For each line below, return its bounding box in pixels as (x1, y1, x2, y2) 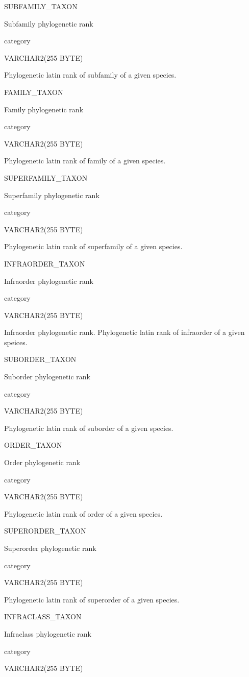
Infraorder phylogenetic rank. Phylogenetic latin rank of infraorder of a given (4, 327, 245, 337)
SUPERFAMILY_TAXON (4, 172, 88, 183)
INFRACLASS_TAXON (4, 611, 82, 622)
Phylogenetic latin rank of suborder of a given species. (4, 422, 173, 433)
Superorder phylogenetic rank (4, 543, 96, 553)
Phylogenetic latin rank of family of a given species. (4, 155, 166, 166)
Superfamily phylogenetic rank (4, 189, 99, 200)
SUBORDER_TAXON (4, 354, 77, 365)
